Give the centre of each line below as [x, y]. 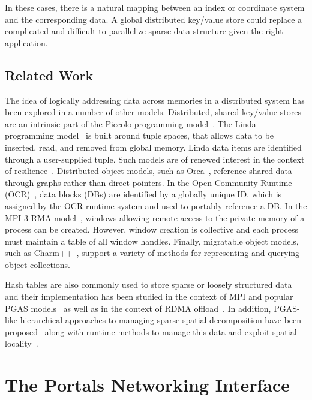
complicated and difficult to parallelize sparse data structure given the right [144, 31]
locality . [22, 343]
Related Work [49, 75]
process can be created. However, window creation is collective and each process [151, 229]
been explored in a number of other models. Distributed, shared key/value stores [153, 112]
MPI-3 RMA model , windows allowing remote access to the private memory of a [155, 217]
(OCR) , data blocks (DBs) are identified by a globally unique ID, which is [143, 194]
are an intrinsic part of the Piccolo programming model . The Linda [130, 123]
